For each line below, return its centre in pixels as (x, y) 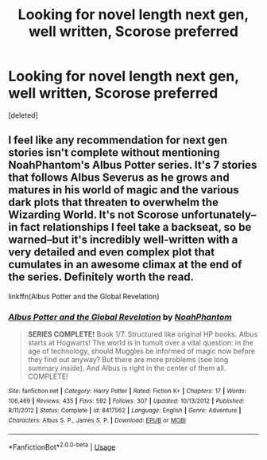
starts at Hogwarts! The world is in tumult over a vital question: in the (141, 343)
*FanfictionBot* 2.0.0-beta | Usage (62, 446)
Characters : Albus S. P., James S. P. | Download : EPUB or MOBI (97, 421)
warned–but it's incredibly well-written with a (123, 240)
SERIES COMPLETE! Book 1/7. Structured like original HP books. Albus (143, 334)
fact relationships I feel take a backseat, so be (135, 227)
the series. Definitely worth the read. (101, 277)
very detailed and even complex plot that (112, 252)
